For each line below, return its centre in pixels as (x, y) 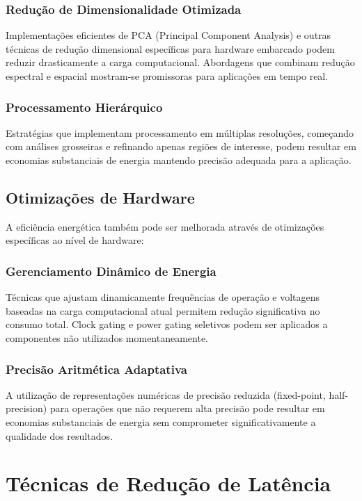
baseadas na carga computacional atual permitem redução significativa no (163, 310)
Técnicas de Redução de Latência (168, 483)
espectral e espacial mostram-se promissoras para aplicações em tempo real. (167, 76)
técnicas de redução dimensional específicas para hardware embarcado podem (170, 48)
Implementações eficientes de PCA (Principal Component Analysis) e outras (168, 35)
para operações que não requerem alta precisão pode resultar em (187, 408)
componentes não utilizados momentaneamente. (107, 337)
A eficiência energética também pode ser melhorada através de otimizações (165, 226)
